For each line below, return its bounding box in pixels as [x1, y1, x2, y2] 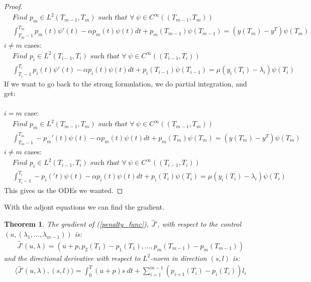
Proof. [4, 1, 23, 11]
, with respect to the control [157, 219, 242, 229]
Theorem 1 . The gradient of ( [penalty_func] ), [4, 219, 149, 229]
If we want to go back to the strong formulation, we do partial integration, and [4, 78, 247, 88]
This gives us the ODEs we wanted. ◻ [4, 184, 123, 195]
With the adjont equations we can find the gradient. [4, 202, 165, 212]
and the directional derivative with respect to [4, 252, 141, 263]
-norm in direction [150, 252, 207, 263]
